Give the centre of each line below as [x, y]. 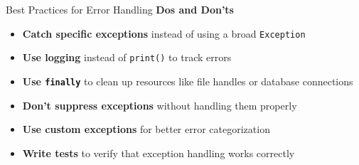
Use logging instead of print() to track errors [127, 57]
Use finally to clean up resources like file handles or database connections [188, 81]
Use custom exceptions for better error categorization [146, 129]
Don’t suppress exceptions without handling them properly [160, 105]
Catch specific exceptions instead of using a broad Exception [164, 33]
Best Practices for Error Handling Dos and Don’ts [120, 9]
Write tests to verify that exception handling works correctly [159, 153]
